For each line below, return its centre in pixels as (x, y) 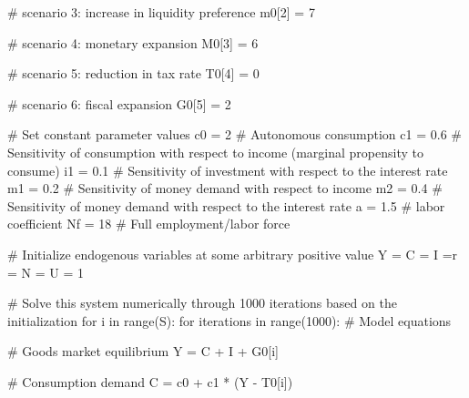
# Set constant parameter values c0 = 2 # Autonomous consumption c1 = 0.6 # (235, 134)
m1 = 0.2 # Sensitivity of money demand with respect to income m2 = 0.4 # (225, 188)
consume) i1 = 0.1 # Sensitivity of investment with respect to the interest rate (228, 170)
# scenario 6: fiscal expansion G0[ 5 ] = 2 (119, 103)
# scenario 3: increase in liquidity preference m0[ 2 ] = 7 (161, 12)
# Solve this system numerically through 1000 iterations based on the (202, 303)
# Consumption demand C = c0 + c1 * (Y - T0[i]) (150, 381)
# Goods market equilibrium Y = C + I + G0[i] (143, 351)
